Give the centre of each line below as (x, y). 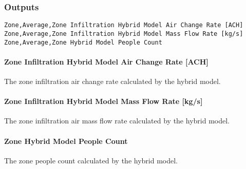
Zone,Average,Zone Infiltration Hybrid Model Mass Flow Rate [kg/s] (124, 34)
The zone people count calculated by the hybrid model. (91, 160)
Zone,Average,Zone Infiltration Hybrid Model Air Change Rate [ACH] (124, 25)
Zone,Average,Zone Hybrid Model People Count (83, 42)
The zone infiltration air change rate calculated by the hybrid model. (112, 81)
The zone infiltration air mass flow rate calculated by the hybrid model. (117, 121)
